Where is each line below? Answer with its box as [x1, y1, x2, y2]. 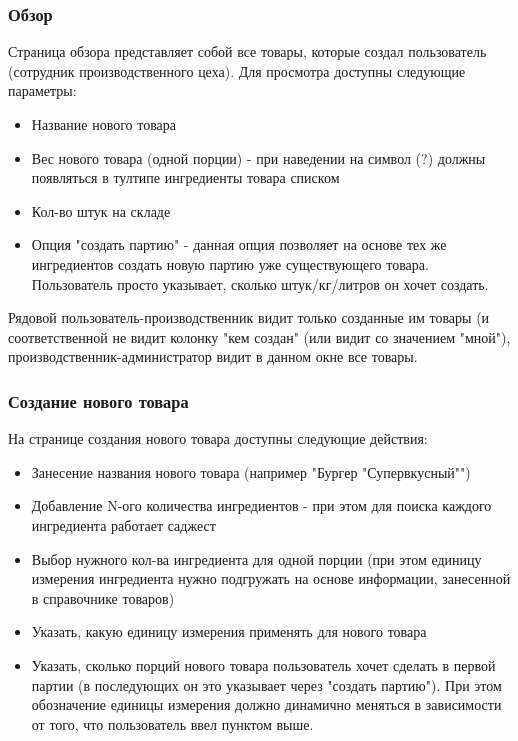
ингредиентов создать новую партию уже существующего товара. [31, 253, 429, 274]
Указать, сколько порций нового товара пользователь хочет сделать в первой [31, 654, 496, 675]
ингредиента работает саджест [31, 514, 216, 535]
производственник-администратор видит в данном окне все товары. [8, 346, 418, 367]
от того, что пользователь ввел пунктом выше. [31, 713, 314, 734]
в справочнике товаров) [31, 587, 175, 608]
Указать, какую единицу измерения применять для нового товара [31, 621, 427, 642]
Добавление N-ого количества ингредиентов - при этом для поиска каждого [31, 495, 492, 516]
